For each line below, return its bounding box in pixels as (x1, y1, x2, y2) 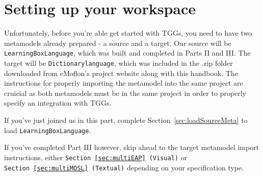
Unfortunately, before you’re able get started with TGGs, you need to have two (4, 28, 252, 38)
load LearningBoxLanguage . (4, 124, 91, 135)
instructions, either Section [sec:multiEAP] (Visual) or (4, 152, 188, 162)
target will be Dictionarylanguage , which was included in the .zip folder (4, 57, 233, 68)
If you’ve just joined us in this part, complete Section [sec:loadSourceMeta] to (4, 115, 248, 125)
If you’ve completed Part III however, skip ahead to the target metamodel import (4, 142, 259, 153)
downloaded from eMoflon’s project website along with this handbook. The (4, 67, 238, 78)
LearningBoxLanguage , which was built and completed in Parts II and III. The (4, 47, 251, 58)
